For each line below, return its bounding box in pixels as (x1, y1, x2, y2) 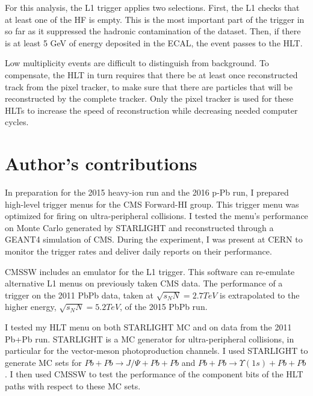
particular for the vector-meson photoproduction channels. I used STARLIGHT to (5, 344, 308, 357)
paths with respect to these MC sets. (5, 379, 141, 392)
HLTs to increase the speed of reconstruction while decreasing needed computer (5, 104, 298, 116)
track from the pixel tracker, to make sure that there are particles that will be (5, 80, 293, 93)
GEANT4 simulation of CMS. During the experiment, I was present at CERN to (5, 233, 303, 246)
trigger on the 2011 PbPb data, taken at (5, 288, 154, 301)
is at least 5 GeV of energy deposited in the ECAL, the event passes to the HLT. (5, 36, 303, 49)
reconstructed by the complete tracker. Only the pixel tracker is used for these (5, 92, 294, 105)
